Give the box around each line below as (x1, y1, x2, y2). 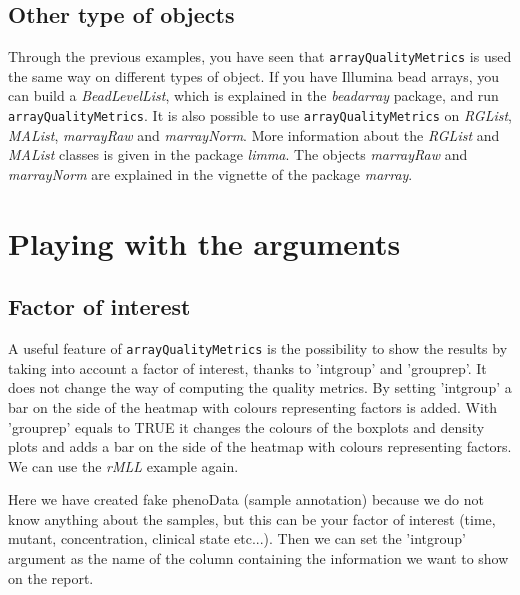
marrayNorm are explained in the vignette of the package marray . (8, 163, 413, 184)
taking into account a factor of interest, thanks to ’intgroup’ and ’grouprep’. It (8, 357, 487, 378)
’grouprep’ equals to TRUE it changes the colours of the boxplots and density (8, 416, 485, 437)
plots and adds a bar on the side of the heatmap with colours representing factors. (8, 436, 512, 457)
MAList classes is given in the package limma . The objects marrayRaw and (8, 144, 468, 165)
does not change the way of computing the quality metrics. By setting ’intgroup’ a (8, 377, 512, 398)
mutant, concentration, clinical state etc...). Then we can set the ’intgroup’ (8, 528, 466, 549)
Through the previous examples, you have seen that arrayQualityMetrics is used (8, 46, 512, 67)
